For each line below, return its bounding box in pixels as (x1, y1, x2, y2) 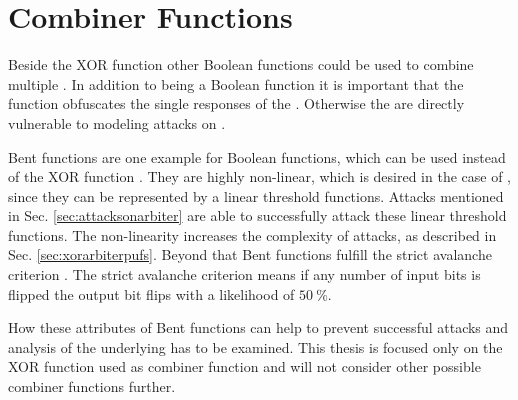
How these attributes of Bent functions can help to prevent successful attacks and (8, 317, 509, 338)
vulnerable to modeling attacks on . (8, 112, 226, 133)
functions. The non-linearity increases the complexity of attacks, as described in (8, 224, 497, 245)
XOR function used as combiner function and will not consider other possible (8, 356, 481, 377)
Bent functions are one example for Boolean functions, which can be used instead (8, 146, 506, 167)
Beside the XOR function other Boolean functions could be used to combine (8, 54, 474, 75)
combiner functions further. (8, 376, 176, 397)
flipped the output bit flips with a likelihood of (8, 283, 295, 304)
